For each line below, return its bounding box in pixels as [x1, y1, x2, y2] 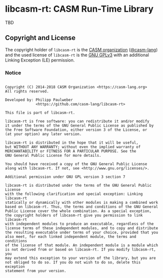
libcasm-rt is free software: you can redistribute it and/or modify [5, 119, 150, 124]
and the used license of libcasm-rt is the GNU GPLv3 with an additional [5, 52, 149, 58]
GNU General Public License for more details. [5, 153, 102, 158]
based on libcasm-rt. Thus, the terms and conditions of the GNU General [5, 204, 159, 210]
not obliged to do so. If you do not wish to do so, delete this [5, 260, 141, 265]
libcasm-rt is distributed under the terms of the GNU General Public [5, 183, 152, 188]
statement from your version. [5, 269, 67, 274]
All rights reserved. [5, 89, 49, 94]
